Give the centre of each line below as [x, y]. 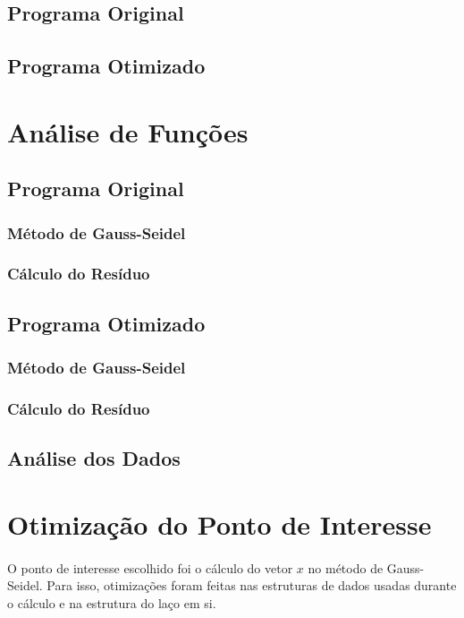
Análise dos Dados [94, 458]
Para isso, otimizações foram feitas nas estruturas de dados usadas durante [252, 585]
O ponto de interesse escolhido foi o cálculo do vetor [150, 567]
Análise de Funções [128, 131]
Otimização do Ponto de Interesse [219, 524]
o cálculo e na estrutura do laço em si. [112, 602]
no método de [346, 567]
